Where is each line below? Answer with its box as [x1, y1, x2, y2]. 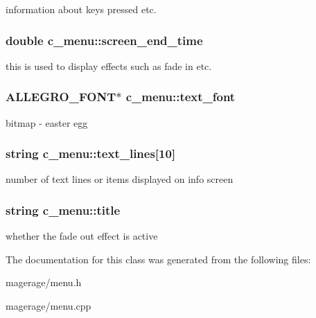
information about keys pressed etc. [6, 2, 157, 16]
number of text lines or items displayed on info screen [6, 172, 234, 186]
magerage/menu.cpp [6, 299, 91, 313]
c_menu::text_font [125, 88, 236, 105]
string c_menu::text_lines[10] [6, 145, 176, 162]
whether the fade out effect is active [6, 229, 158, 243]
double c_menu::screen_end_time [6, 31, 203, 48]
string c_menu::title [6, 201, 121, 218]
